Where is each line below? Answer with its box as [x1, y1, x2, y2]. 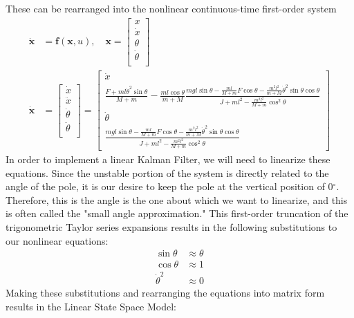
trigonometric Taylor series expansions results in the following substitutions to [6, 220, 337, 234]
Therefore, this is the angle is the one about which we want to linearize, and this [6, 192, 348, 207]
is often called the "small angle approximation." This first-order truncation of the [6, 206, 348, 221]
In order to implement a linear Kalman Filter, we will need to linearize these [6, 152, 330, 167]
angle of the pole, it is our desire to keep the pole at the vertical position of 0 [6, 179, 333, 194]
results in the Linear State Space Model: [6, 299, 176, 313]
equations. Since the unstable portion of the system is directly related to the [6, 165, 329, 180]
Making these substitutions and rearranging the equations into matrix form [6, 286, 325, 299]
